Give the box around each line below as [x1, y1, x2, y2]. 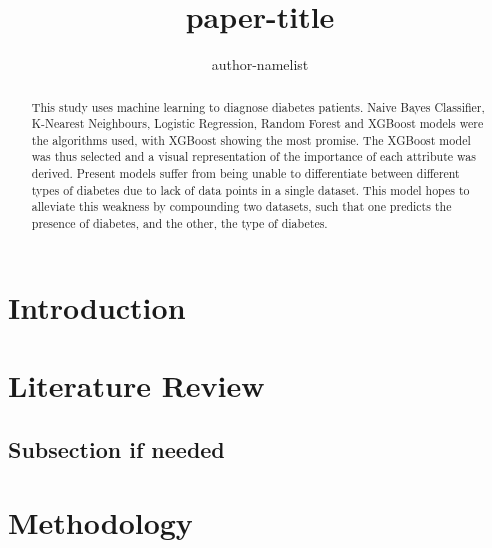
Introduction [8, 286, 186, 327]
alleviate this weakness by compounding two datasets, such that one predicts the [31, 198, 452, 215]
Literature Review [8, 365, 265, 406]
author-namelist [211, 54, 309, 75]
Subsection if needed [8, 433, 225, 464]
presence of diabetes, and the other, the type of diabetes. [31, 215, 328, 232]
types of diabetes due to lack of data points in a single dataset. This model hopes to [31, 181, 470, 198]
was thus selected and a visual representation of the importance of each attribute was [31, 148, 476, 165]
